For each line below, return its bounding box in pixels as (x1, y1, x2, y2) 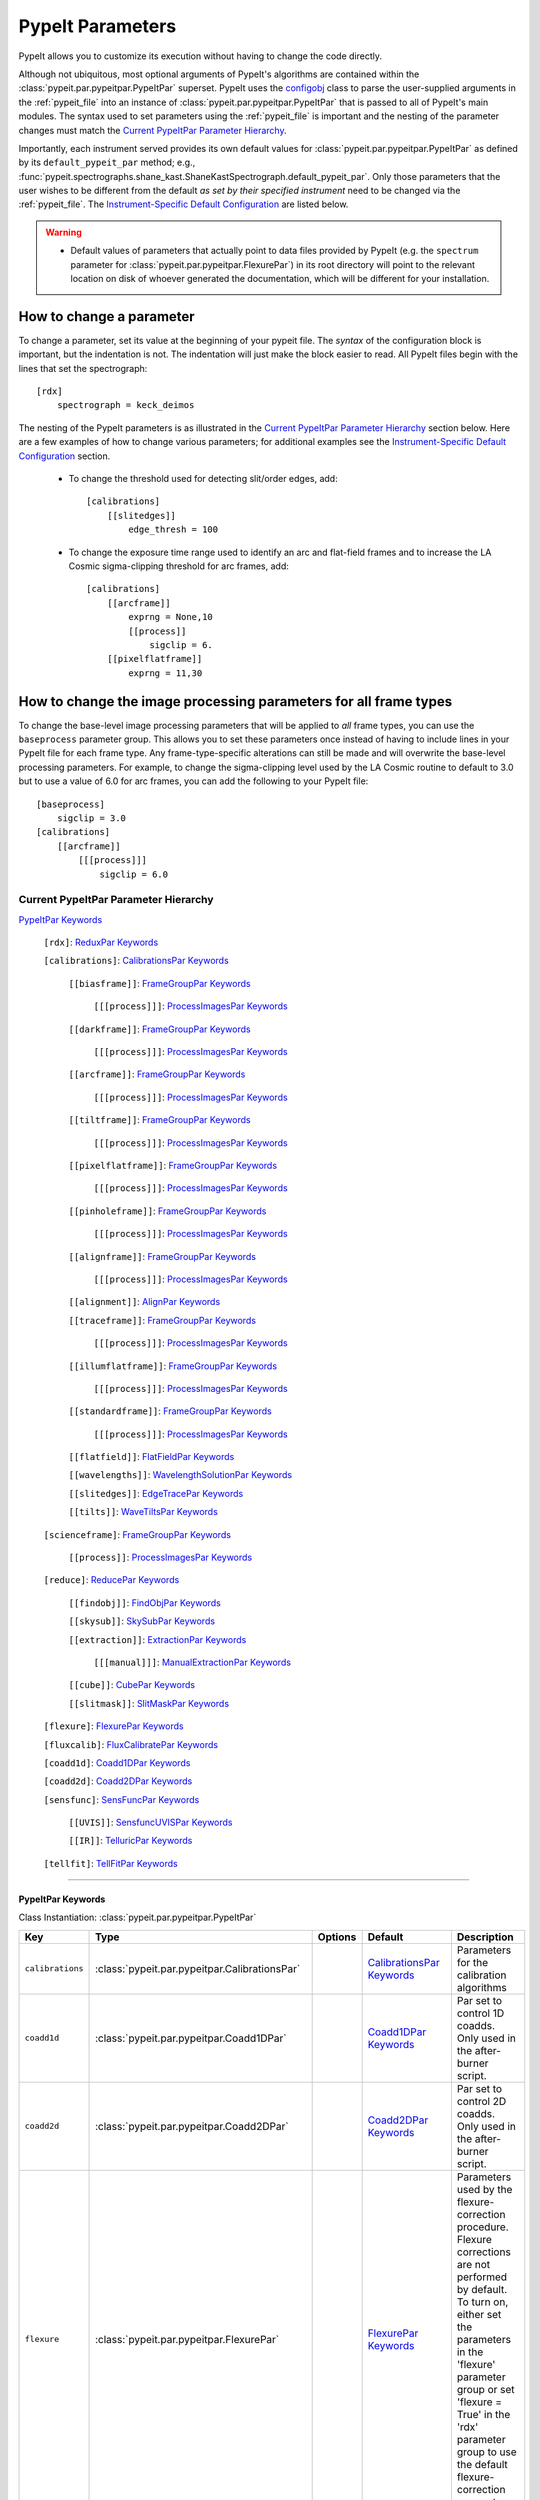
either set (456, 2307, 502, 2321)
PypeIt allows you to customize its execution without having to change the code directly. (18, 50, 382, 62)
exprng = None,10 (128, 611, 214, 623)
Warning (45, 226, 82, 238)
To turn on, (456, 2295, 509, 2309)
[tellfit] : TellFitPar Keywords (43, 1857, 179, 1869)
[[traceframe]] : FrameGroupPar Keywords (68, 1314, 257, 1326)
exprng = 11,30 (128, 667, 203, 679)
